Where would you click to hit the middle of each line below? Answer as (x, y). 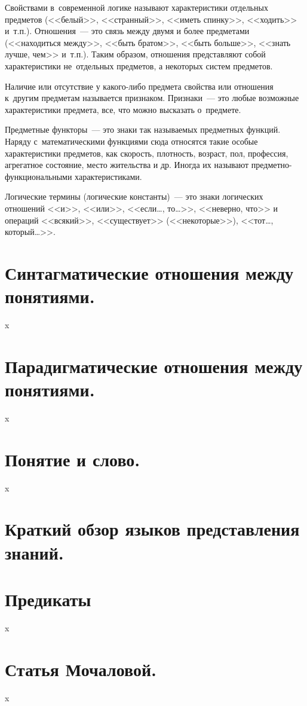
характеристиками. (108, 176)
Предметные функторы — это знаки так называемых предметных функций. (143, 129)
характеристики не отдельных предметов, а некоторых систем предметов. (139, 65)
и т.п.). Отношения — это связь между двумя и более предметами (127, 31)
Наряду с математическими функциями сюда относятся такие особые (131, 141)
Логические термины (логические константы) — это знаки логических (134, 196)
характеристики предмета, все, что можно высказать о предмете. (123, 109)
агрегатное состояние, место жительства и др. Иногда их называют (127, 165)
